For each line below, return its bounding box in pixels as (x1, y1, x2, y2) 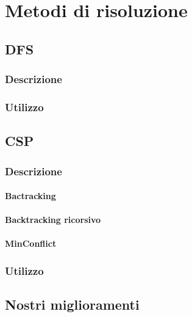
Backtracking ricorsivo (5, 213, 101, 226)
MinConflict (5, 237, 57, 250)
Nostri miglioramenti (5, 295, 140, 314)
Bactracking (5, 189, 56, 202)
